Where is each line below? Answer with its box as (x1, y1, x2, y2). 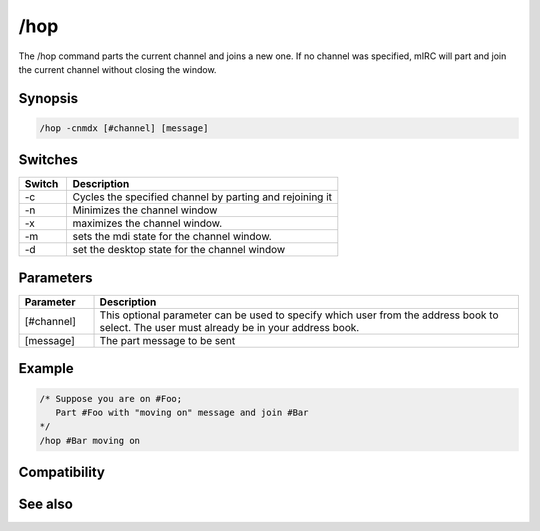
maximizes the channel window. (72, 216, 223, 230)
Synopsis (18, 90, 79, 107)
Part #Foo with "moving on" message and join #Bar (55, 406, 309, 418)
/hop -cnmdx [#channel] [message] (39, 122, 209, 134)
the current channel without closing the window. (18, 63, 217, 75)
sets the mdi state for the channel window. (72, 230, 272, 244)
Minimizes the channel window (72, 203, 218, 217)
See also (18, 496, 74, 513)
